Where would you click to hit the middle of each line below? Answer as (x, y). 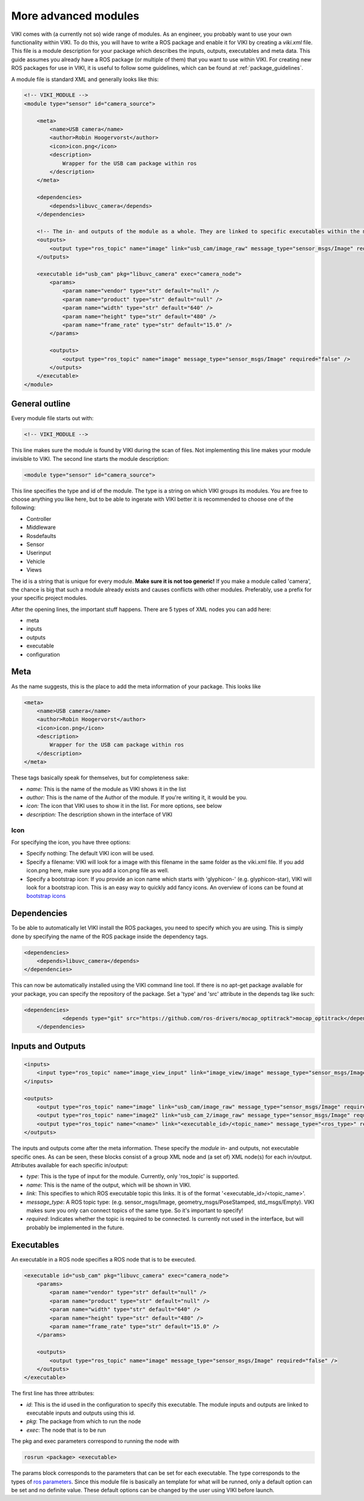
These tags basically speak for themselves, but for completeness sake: (100, 778)
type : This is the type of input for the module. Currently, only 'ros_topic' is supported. (133, 1176)
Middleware (41, 527)
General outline (41, 404)
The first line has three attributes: (53, 1393)
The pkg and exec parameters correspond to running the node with (95, 1441)
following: (23, 508)
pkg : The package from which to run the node (84, 1421)
